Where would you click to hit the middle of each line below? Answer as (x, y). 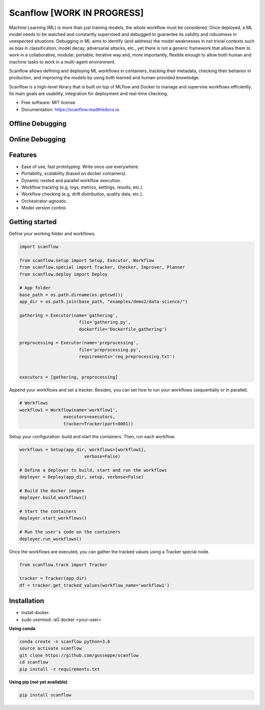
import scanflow (39, 247)
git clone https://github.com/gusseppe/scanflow (79, 655)
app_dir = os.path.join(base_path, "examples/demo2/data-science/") (104, 302)
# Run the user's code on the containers (70, 532)
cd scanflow (34, 662)
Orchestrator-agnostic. (44, 201)
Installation (26, 601)
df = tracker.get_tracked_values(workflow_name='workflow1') (94, 585)
